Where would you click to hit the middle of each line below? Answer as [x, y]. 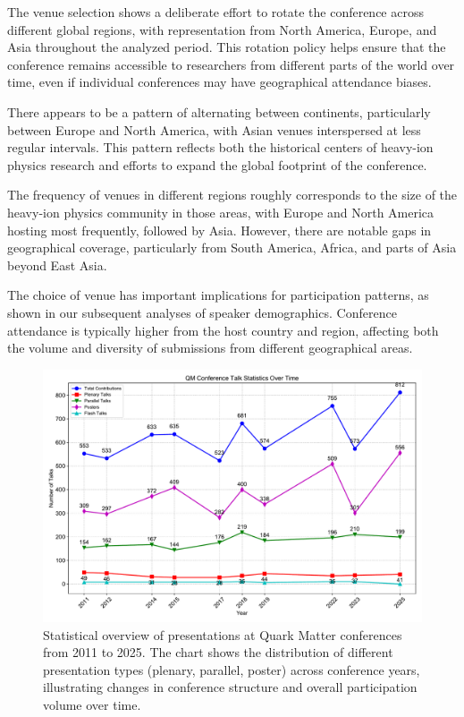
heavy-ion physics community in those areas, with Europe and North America [221, 212]
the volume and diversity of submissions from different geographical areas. [210, 348]
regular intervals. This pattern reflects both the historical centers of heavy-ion [220, 147]
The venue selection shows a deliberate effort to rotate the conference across [215, 12]
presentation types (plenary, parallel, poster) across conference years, [232, 669]
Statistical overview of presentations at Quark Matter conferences [223, 634]
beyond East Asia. [57, 265]
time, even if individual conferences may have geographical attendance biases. [219, 82]
